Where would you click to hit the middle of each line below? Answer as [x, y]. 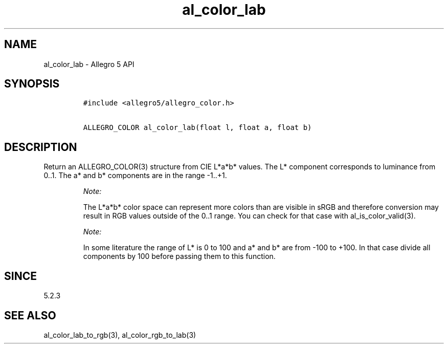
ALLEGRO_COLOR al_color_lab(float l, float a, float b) [197, 128]
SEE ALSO [30, 315]
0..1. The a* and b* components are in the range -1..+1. [135, 176]
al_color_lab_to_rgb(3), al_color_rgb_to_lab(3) [120, 335]
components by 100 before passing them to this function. [179, 256]
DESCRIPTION [41, 147]
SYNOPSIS [32, 84]
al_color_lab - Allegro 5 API [89, 64]
